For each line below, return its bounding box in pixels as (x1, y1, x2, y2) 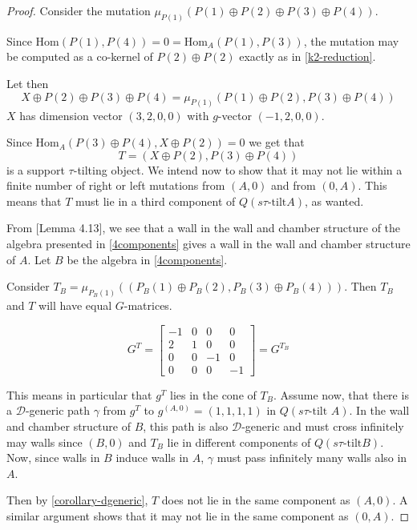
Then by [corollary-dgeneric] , (6, 492, 148, 508)
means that (6, 192, 62, 209)
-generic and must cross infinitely (241, 418, 404, 435)
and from (271, 177, 316, 194)
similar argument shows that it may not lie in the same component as (6, 507, 349, 524)
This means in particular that (6, 386, 152, 403)
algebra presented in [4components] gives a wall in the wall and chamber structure (6, 235, 411, 252)
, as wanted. (305, 192, 364, 209)
